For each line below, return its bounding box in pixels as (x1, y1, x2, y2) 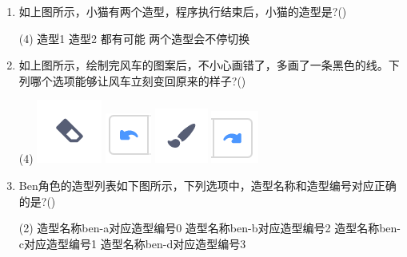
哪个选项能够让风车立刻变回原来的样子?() (30, 72, 246, 89)
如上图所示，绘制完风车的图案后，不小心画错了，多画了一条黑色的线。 (18, 57, 389, 73)
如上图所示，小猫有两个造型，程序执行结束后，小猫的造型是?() (18, 3, 347, 19)
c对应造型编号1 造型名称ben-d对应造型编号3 (18, 235, 246, 251)
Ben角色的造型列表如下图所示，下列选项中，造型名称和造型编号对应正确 (18, 176, 397, 193)
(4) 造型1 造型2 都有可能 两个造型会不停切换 (18, 30, 250, 46)
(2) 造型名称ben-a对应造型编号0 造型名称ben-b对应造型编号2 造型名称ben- (18, 219, 401, 236)
